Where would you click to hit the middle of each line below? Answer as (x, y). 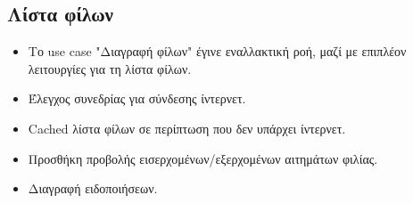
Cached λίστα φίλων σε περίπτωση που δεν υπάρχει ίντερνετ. (187, 128)
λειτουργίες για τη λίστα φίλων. (110, 68)
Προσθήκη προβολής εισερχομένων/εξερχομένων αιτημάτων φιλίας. (203, 158)
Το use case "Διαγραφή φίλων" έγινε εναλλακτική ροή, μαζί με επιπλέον (217, 51)
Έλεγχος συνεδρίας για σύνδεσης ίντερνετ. (137, 98)
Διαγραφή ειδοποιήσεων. (93, 188)
